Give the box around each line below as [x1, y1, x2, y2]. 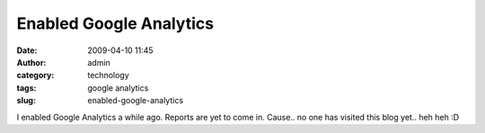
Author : [16, 57, 47, 67]
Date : [16, 45, 38, 56]
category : [16, 70, 55, 81]
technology [87, 70, 129, 81]
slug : [16, 95, 36, 106]
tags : [16, 82, 37, 93]
